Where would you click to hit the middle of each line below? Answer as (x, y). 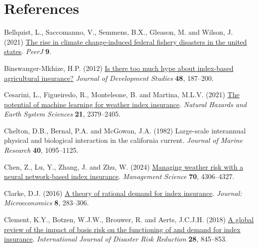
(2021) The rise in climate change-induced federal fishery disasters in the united (126, 41)
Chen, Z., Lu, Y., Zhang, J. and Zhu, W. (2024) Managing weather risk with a (124, 166)
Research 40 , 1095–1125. (41, 150)
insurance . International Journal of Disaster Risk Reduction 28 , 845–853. (116, 239)
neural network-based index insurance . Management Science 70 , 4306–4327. (119, 176)
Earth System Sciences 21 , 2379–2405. (62, 114)
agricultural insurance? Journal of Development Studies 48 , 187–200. (109, 78)
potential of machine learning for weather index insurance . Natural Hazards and (125, 104)
